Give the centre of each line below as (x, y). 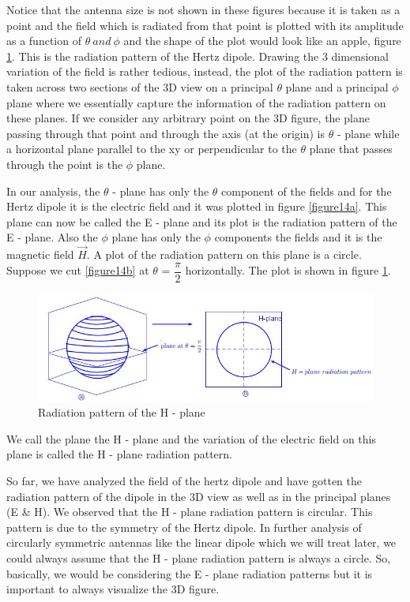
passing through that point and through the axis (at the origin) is (166, 133)
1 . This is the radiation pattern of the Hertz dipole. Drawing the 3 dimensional (197, 56)
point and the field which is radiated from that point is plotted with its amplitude (205, 25)
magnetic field (40, 254)
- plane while (368, 133)
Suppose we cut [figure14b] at (78, 270)
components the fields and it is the (298, 237)
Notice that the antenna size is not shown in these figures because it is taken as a (203, 9)
